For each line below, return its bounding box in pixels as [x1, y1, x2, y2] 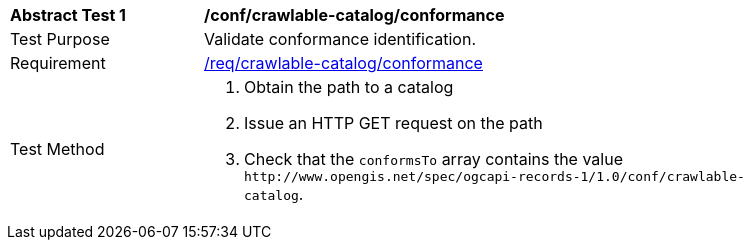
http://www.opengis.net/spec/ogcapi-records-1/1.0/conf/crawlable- [244, 169, 745, 184]
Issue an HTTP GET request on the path [244, 113, 543, 133]
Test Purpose [10, 29, 110, 49]
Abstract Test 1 [10, 5, 126, 25]
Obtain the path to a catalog [244, 77, 454, 97]
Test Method [10, 138, 105, 159]
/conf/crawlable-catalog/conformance [204, 5, 505, 25]
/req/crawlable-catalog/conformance [204, 53, 483, 73]
